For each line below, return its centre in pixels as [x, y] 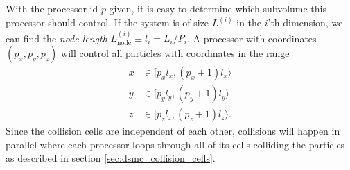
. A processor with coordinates [252, 38]
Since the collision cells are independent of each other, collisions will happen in [173, 131]
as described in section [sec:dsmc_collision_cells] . [111, 158]
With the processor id [52, 8]
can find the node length [56, 38]
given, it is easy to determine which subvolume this [218, 8]
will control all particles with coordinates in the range [175, 53]
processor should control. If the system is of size [107, 23]
